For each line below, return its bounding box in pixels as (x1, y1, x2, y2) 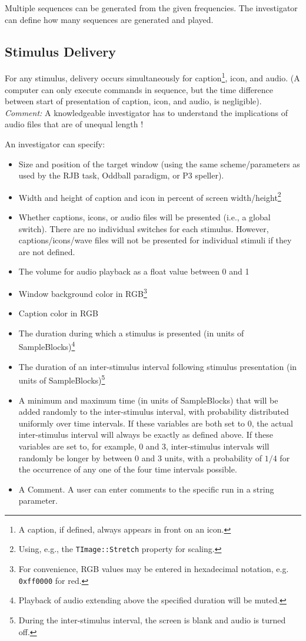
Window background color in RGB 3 (18, 286, 147, 299)
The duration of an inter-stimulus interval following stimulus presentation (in (18, 360, 297, 372)
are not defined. (18, 245, 75, 257)
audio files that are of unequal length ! (5, 118, 144, 130)
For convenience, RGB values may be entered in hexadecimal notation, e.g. (18, 563, 289, 575)
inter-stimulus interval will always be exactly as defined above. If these (18, 428, 273, 441)
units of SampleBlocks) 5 (18, 372, 105, 386)
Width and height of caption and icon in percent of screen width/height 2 (18, 189, 281, 203)
